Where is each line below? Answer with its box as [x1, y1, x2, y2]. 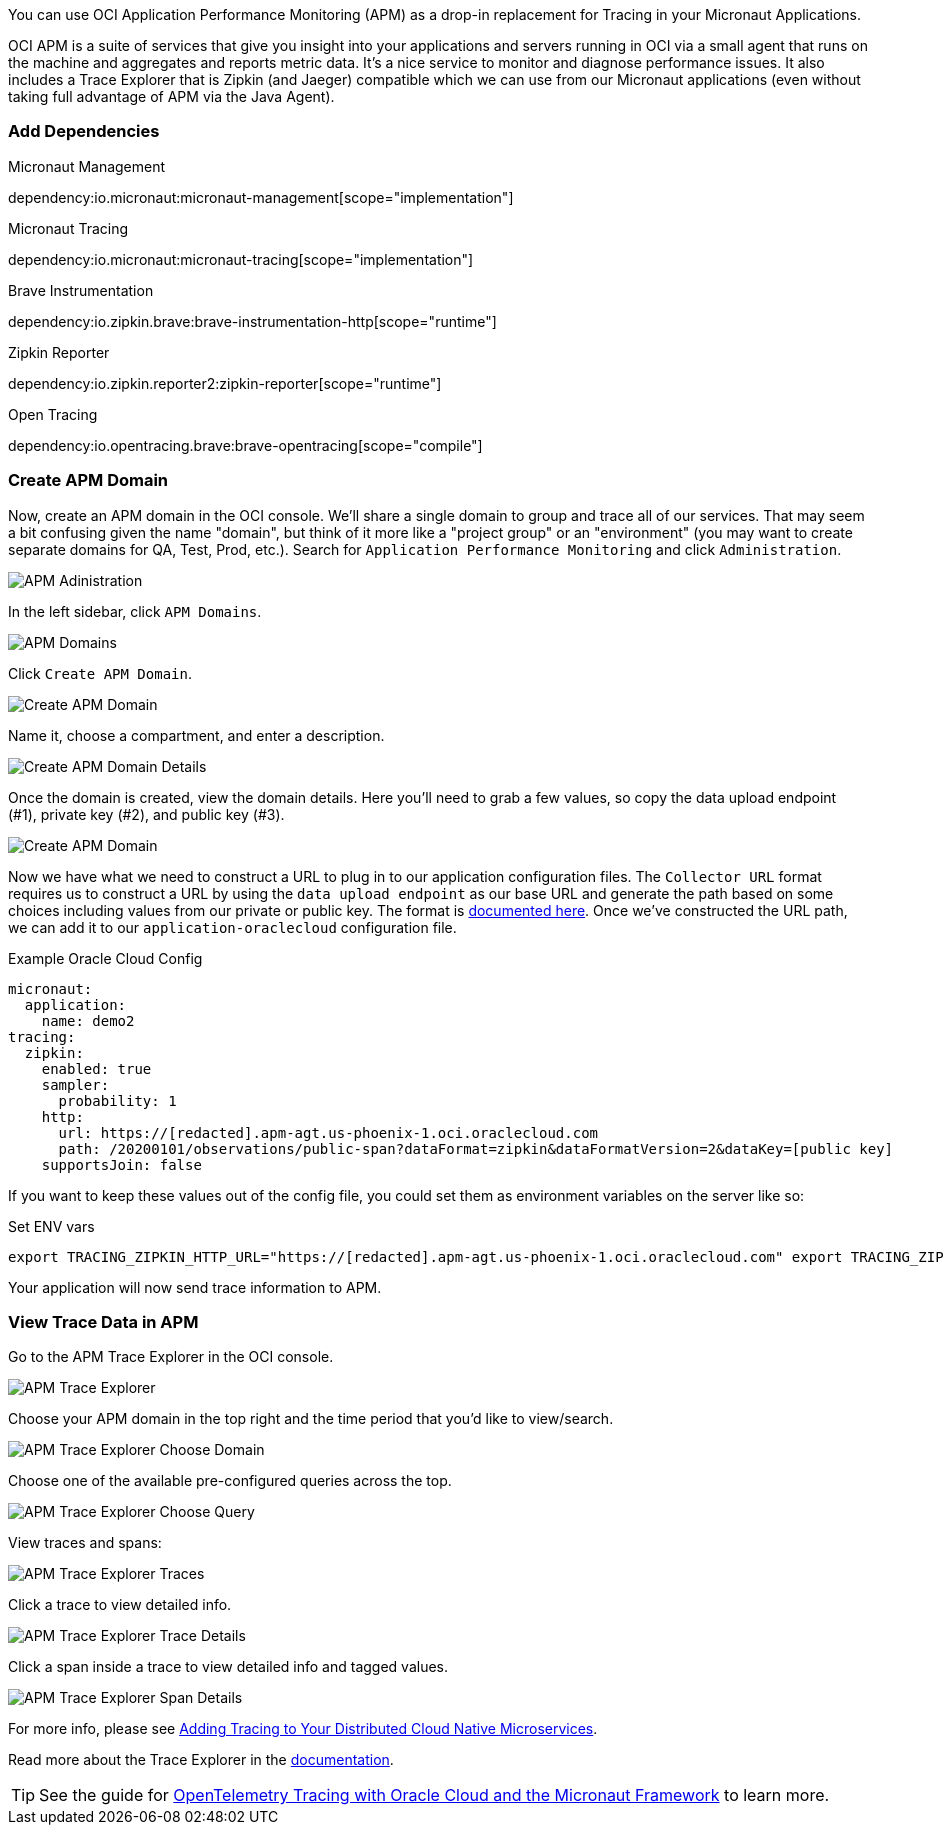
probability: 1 [58, 1092, 177, 1109]
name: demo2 [41, 1012, 135, 1029]
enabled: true [41, 1060, 152, 1077]
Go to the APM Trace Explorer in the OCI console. [8, 1348, 334, 1366]
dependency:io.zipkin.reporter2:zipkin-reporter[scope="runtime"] [8, 374, 442, 392]
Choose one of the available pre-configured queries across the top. [8, 1472, 452, 1490]
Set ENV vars [8, 1217, 95, 1235]
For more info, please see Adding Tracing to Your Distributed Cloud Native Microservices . [8, 1720, 598, 1738]
